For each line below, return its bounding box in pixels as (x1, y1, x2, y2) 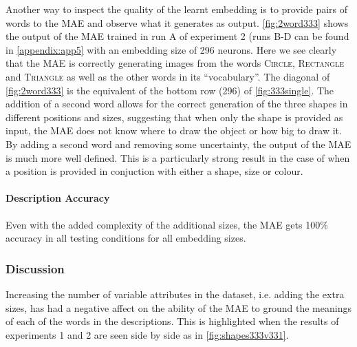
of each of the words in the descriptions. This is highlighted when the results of (6, 314, 339, 328)
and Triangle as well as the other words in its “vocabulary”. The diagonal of (6, 69, 330, 83)
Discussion (6, 260, 65, 277)
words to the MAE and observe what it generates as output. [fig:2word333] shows (6, 15, 349, 30)
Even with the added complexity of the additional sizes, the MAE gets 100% (6, 217, 328, 231)
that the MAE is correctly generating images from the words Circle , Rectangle (6, 56, 345, 70)
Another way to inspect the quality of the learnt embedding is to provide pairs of (6, 2, 348, 16)
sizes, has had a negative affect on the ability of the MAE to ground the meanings (6, 300, 351, 315)
